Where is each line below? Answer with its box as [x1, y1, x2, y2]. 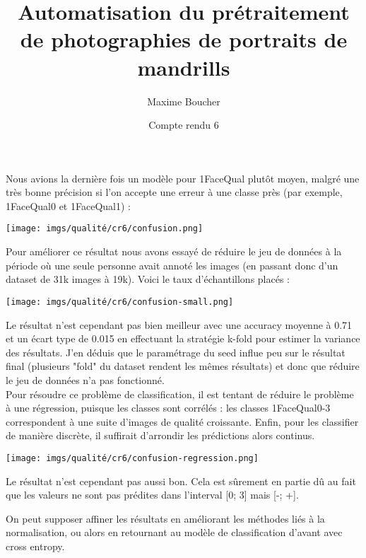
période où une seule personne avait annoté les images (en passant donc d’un [6, 257, 338, 272]
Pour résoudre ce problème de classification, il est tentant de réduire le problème [6, 386, 354, 401]
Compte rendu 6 [148, 117, 219, 132]
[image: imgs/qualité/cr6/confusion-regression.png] [6, 453, 259, 463]
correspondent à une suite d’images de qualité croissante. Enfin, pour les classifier [6, 414, 359, 429]
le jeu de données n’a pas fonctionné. [6, 372, 165, 387]
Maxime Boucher [147, 93, 220, 108]
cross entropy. [6, 538, 65, 553]
